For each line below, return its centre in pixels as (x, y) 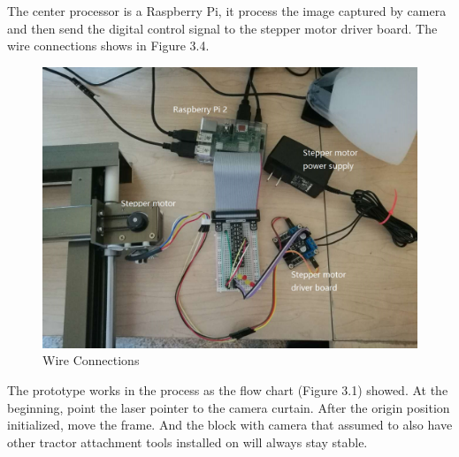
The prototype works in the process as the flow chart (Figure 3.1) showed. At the (228, 389)
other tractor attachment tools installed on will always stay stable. (187, 442)
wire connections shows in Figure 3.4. (108, 46)
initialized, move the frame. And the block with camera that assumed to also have (230, 425)
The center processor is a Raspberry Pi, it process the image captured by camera (227, 11)
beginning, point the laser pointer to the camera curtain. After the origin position (229, 407)
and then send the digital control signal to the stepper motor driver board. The (222, 28)
